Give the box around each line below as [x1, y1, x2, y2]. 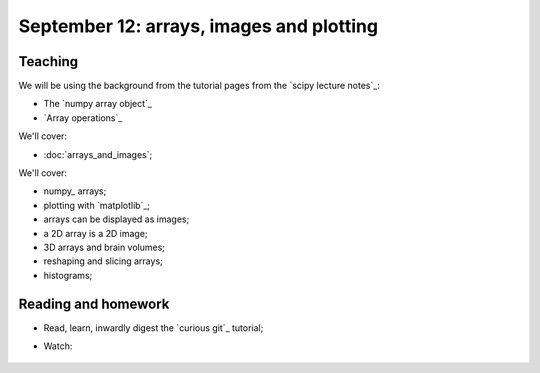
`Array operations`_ [43, 111, 123, 124]
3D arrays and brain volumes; [43, 241, 165, 253]
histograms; [43, 269, 93, 281]
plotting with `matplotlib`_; [43, 199, 150, 211]
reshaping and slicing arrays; [43, 255, 164, 267]
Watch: [43, 340, 73, 352]
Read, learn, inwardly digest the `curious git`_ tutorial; [43, 321, 264, 334]
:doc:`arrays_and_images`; [43, 148, 153, 160]
